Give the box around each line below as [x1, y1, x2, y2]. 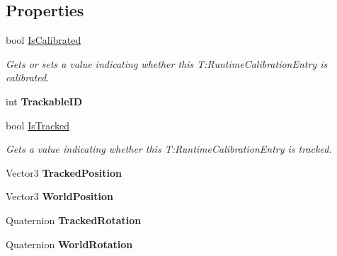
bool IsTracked [6, 117, 69, 132]
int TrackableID [6, 93, 82, 108]
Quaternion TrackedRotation [6, 212, 142, 227]
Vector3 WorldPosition [6, 189, 113, 204]
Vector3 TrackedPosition [6, 165, 122, 180]
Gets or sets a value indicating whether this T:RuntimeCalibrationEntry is [6, 56, 328, 71]
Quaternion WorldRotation [6, 236, 133, 251]
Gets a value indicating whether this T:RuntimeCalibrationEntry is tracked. [6, 141, 332, 156]
